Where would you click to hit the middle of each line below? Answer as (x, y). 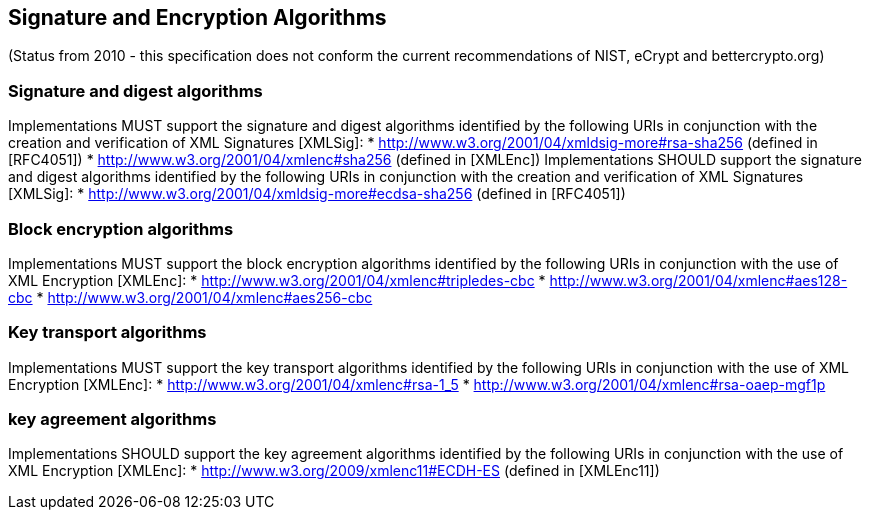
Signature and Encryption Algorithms (197, 17)
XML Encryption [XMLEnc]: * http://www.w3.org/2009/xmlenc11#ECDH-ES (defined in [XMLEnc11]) (334, 471)
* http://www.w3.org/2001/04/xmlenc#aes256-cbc (204, 297)
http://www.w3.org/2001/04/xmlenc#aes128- (698, 280)
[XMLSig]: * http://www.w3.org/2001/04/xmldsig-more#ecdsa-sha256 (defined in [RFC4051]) (317, 194)
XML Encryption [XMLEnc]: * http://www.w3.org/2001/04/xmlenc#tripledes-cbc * (277, 280)
